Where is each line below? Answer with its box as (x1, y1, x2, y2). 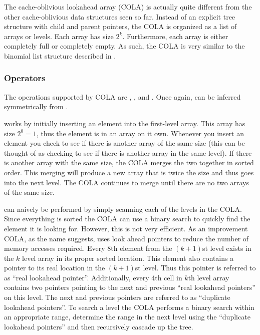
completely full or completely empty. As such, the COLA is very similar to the (4, 41, 245, 51)
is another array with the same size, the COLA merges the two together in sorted (4, 157, 254, 168)
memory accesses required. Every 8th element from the (4, 243, 172, 253)
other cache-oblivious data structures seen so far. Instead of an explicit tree (4, 11, 235, 22)
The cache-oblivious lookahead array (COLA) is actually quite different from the (4, 2, 252, 12)
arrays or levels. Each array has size (4, 31, 114, 41)
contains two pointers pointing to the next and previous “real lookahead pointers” (4, 282, 255, 292)
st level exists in (202, 243, 251, 253)
